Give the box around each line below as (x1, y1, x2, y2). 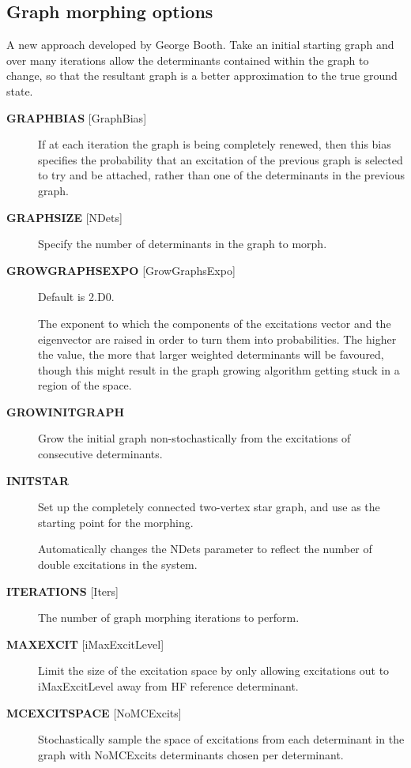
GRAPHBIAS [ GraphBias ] (6, 109, 147, 126)
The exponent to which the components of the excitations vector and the (38, 314, 391, 331)
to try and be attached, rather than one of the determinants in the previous (38, 167, 405, 183)
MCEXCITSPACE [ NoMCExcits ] (6, 704, 182, 721)
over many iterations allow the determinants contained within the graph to (6, 51, 369, 68)
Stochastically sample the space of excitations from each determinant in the (38, 731, 405, 747)
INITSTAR (6, 472, 70, 488)
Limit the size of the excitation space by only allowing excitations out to (38, 662, 390, 679)
